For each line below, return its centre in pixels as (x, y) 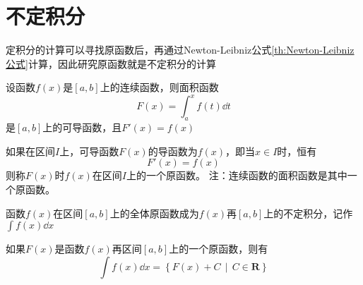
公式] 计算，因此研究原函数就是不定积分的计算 (111, 63)
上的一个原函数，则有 (219, 249)
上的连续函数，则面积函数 (159, 87)
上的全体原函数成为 (154, 213)
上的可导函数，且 (82, 127)
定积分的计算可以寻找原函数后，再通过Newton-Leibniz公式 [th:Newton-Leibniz (180, 50)
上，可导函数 (89, 151)
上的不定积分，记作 (308, 213)
